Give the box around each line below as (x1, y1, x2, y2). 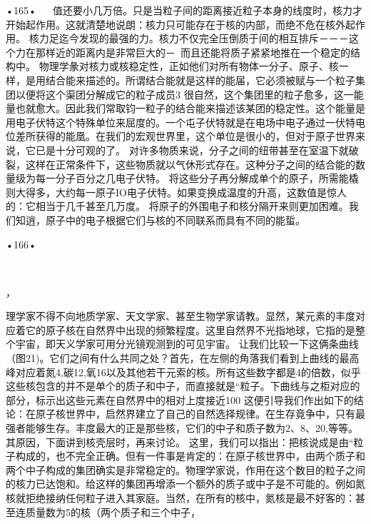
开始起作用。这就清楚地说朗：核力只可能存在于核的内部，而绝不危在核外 (6, 16, 345, 31)
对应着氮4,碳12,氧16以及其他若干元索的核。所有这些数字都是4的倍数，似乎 (15, 364, 361, 379)
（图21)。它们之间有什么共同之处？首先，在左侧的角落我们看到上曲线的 (6, 351, 340, 366)
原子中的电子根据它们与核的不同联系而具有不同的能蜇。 (45, 212, 305, 227)
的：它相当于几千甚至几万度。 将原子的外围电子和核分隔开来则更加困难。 (6, 198, 349, 213)
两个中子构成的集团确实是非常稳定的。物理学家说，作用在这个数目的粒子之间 (6, 462, 365, 477)
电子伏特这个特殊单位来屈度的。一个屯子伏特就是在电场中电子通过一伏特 (15, 114, 355, 129)
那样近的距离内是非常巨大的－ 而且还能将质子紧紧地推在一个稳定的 (35, 44, 350, 59)
